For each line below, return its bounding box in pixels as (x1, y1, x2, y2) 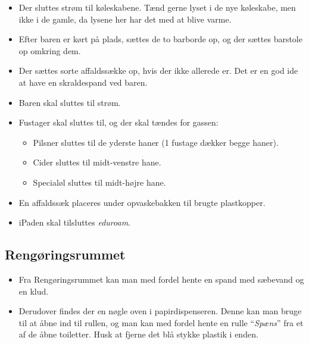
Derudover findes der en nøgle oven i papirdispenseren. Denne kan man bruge (18, 305, 302, 317)
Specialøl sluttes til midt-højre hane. (33, 176, 166, 188)
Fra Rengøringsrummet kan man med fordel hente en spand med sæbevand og (18, 273, 304, 285)
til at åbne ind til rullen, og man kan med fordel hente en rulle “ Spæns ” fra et (18, 316, 304, 329)
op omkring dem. (18, 44, 81, 57)
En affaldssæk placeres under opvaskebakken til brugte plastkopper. (18, 196, 266, 208)
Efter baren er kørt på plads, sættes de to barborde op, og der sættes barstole (18, 33, 302, 45)
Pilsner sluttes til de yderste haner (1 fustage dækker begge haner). (33, 136, 279, 148)
